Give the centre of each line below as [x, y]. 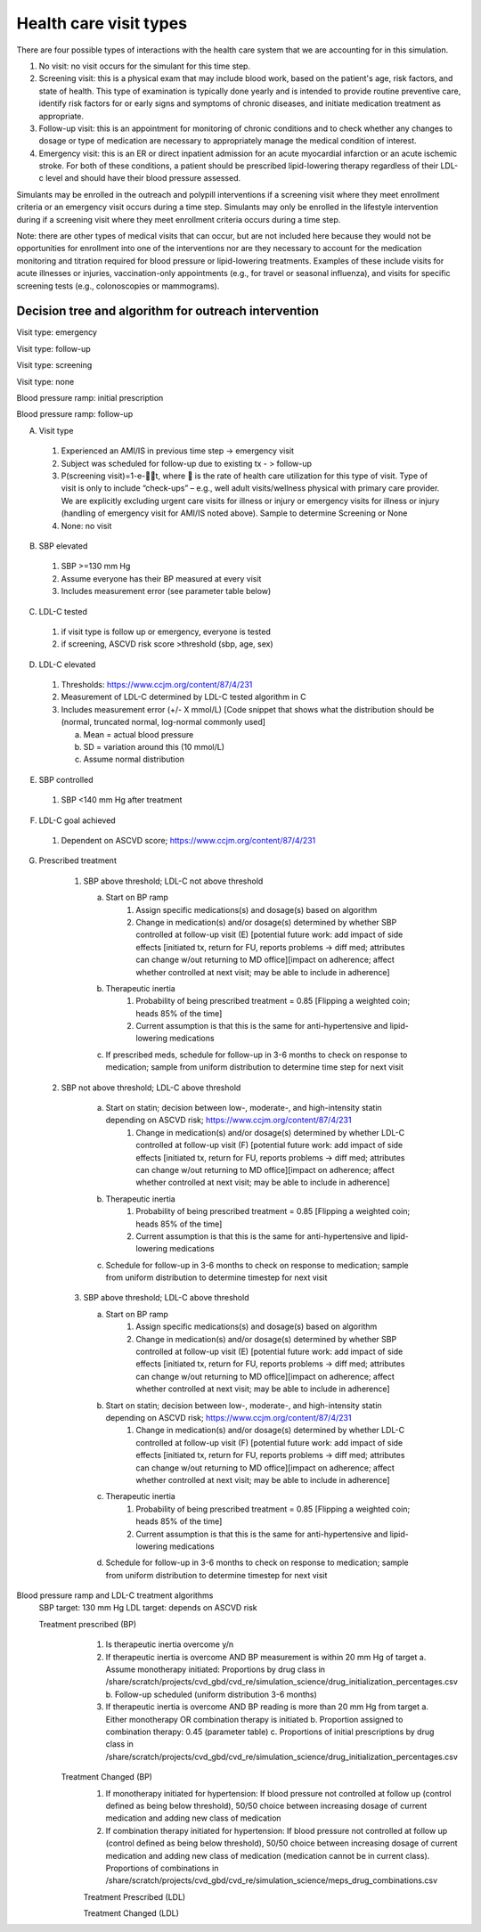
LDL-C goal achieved [77, 820]
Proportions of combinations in [162, 1868]
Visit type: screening [54, 365]
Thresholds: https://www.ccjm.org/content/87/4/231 [157, 685]
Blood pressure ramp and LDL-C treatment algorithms [115, 1595]
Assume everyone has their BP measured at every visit [161, 578]
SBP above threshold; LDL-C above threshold [166, 1298]
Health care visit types [102, 23]
